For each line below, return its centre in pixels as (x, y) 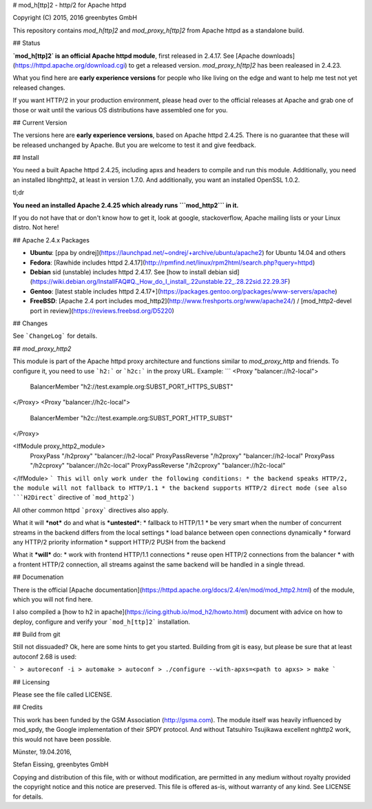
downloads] (278, 56)
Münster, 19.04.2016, (42, 752)
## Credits (28, 707)
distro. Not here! (36, 227)
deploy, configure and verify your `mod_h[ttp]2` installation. (102, 622)
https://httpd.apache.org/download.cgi (70, 65)
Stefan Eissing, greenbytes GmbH (61, 764)
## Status (27, 43)
